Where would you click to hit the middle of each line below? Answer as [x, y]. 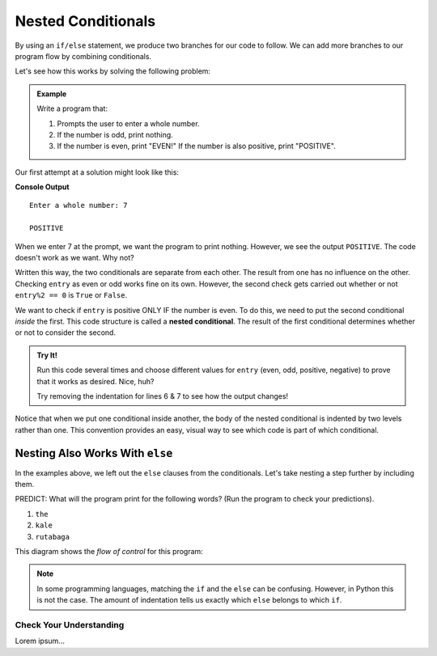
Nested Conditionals [85, 21]
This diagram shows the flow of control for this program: [109, 551]
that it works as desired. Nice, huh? [95, 381]
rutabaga [53, 537]
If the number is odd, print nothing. [115, 134]
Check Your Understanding [70, 624]
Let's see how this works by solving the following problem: [112, 71]
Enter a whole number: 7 [78, 205]
